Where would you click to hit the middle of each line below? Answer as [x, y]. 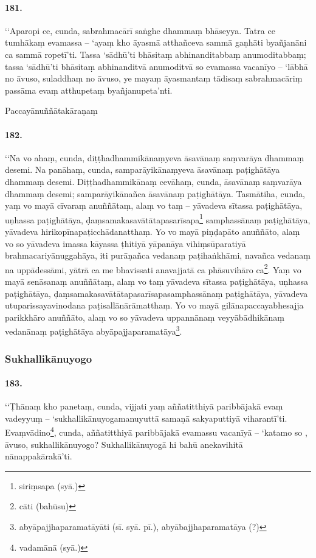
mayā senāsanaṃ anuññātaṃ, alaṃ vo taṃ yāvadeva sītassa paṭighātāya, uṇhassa [157, 281]
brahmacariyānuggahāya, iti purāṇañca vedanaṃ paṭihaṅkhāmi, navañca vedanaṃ [158, 255]
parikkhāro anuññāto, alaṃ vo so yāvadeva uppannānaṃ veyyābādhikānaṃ [145, 317]
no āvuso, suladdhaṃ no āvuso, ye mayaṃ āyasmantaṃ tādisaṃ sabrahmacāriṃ [154, 78]
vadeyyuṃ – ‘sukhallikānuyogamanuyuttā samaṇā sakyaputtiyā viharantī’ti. [146, 418]
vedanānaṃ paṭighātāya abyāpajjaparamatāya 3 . [94, 330]
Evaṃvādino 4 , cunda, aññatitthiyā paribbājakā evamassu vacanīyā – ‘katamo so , [156, 431]
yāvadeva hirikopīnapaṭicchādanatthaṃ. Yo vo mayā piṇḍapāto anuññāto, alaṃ [153, 231]
